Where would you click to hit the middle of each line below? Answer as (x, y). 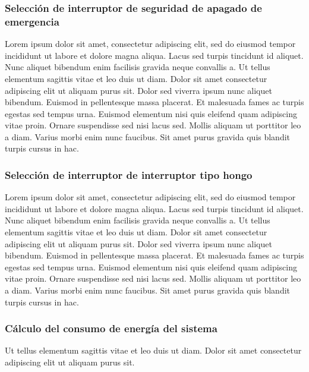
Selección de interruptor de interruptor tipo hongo (129, 175)
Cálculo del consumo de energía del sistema (111, 328)
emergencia (32, 21)
